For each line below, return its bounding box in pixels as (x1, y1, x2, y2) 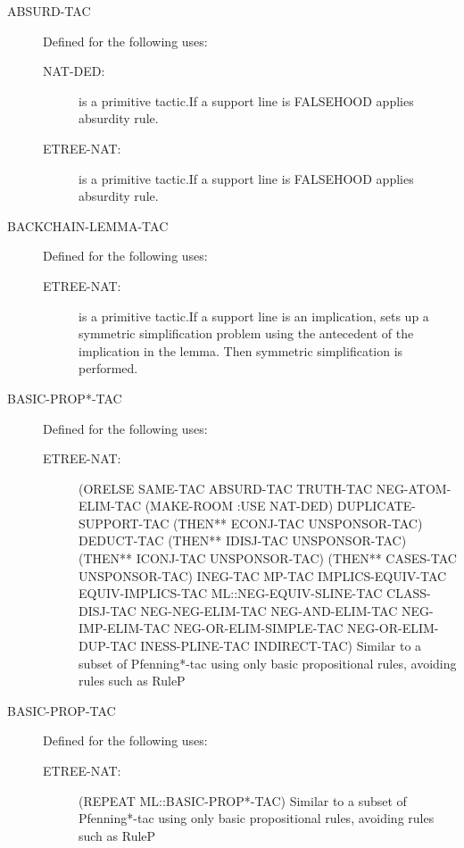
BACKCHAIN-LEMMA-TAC (7, 216, 169, 235)
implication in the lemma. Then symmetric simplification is (79, 341, 403, 360)
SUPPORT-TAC (79, 513, 170, 532)
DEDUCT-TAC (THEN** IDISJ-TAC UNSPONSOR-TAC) (79, 531, 407, 550)
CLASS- (386, 584, 431, 603)
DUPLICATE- (336, 496, 417, 515)
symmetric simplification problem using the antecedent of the (79, 324, 414, 343)
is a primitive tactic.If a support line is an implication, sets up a (79, 306, 429, 325)
